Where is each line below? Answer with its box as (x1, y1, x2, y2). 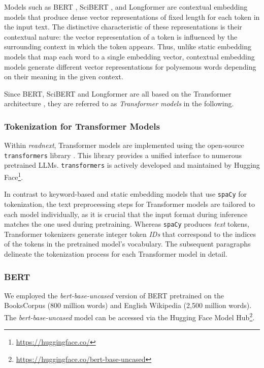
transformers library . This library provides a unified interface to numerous (4, 149, 242, 160)
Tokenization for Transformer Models (4, 119, 160, 132)
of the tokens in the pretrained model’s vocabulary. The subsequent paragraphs (4, 238, 251, 249)
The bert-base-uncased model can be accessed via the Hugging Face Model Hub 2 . (4, 311, 255, 322)
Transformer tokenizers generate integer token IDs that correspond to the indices (4, 228, 256, 239)
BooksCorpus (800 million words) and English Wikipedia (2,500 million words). (4, 300, 252, 311)
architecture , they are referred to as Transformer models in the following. (4, 98, 234, 109)
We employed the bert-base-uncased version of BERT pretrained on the (4, 290, 224, 300)
